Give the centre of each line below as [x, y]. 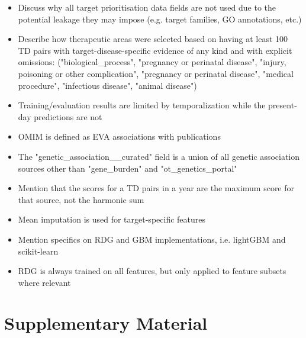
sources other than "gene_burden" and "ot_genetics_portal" [128, 168]
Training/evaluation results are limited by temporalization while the [142, 105]
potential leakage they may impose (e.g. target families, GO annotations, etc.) [160, 19]
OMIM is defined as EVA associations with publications [119, 136]
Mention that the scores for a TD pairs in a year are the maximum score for [156, 188]
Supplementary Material [106, 323]
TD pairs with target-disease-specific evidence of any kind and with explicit [155, 50]
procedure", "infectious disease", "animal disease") [107, 85]
